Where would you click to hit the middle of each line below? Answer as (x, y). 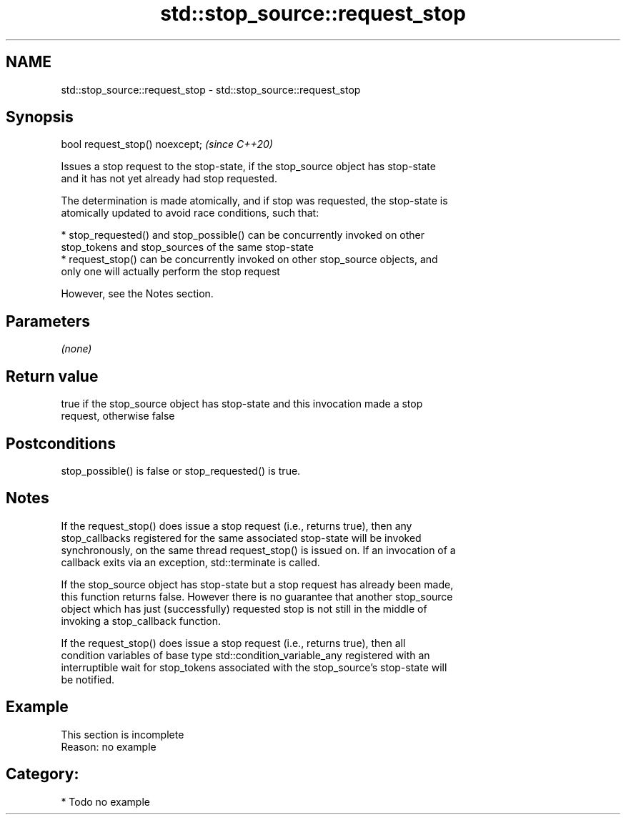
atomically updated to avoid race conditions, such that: (190, 213)
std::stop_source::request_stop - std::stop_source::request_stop (211, 89)
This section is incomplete (123, 734)
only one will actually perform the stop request (170, 272)
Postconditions (61, 443)
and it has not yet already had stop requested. (169, 179)
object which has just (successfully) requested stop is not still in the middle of (244, 608)
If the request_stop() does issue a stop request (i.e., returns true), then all (233, 643)
